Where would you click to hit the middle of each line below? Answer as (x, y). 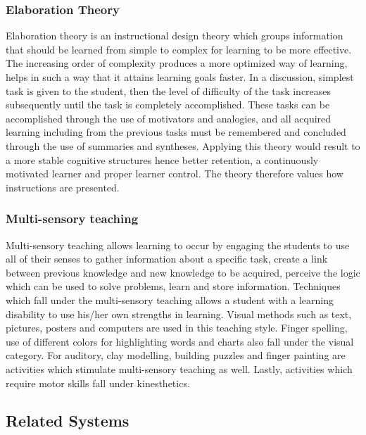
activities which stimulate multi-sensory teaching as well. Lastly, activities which (179, 368)
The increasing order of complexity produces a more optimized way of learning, (177, 63)
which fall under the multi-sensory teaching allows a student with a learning (170, 300)
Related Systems (68, 421)
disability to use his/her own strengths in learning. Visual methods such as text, (179, 314)
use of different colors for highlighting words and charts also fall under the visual (180, 341)
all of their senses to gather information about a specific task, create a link (167, 259)
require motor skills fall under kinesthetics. (98, 383)
